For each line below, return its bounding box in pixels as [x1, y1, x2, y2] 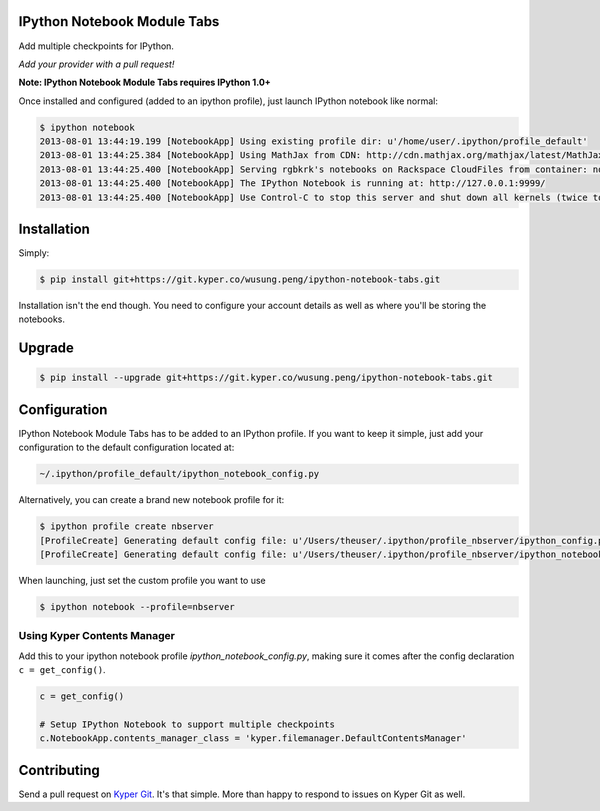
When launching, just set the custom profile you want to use [18, 575, 267, 587]
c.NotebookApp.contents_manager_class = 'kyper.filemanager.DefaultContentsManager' [39, 733, 467, 744]
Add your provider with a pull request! [18, 58, 175, 70]
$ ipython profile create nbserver [39, 521, 214, 532]
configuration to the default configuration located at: [18, 441, 235, 454]
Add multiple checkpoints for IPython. [18, 40, 175, 52]
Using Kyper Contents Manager [18, 629, 175, 643]
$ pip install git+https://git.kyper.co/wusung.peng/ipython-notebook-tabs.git [39, 274, 441, 285]
